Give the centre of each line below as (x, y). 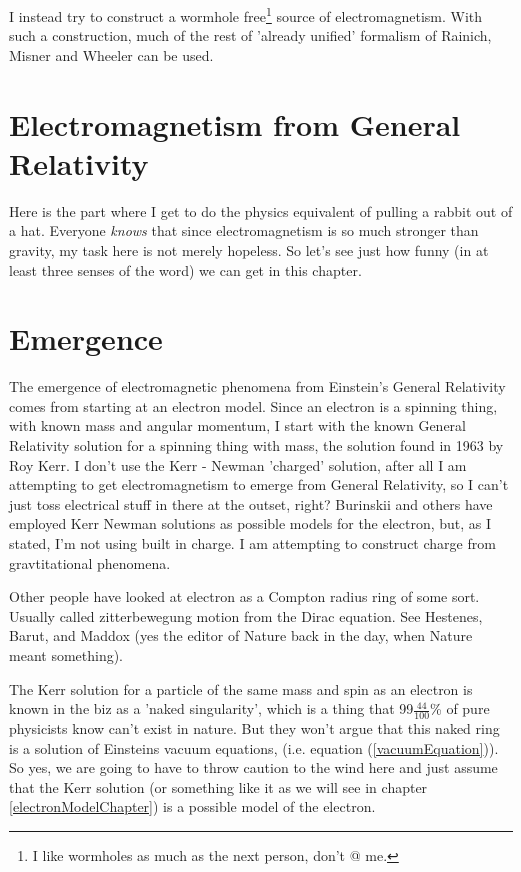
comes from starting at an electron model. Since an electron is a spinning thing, (253, 405)
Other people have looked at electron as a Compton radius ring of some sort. (244, 596)
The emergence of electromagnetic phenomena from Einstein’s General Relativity (257, 386)
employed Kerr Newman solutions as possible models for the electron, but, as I (250, 523)
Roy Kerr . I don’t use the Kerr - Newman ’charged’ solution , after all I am (238, 464)
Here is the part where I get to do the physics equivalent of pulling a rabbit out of (261, 210)
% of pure (460, 708)
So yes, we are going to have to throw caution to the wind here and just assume (253, 767)
